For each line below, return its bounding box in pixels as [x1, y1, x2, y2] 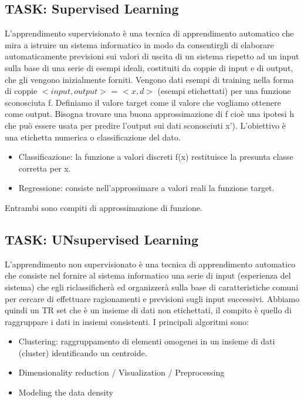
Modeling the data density [18, 386, 113, 398]
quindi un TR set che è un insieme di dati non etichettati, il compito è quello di [5, 304, 292, 316]
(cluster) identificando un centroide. [18, 346, 147, 359]
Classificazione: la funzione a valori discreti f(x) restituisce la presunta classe [18, 150, 293, 163]
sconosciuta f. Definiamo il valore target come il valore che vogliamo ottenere [5, 96, 281, 108]
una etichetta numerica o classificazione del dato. [5, 130, 181, 143]
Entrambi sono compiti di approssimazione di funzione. [5, 201, 202, 213]
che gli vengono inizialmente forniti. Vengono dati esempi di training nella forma [5, 73, 294, 85]
